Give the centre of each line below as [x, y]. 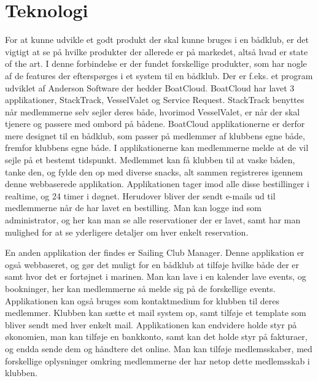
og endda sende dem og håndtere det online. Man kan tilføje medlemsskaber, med [159, 348]
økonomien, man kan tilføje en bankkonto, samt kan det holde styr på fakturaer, [156, 337]
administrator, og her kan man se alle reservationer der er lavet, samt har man [153, 220]
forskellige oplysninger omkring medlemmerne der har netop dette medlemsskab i [157, 360]
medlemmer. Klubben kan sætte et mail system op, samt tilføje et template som [156, 313]
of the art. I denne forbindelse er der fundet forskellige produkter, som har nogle [156, 63]
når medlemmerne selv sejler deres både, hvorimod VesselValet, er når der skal [153, 111]
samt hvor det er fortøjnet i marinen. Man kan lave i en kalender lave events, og [156, 276]
